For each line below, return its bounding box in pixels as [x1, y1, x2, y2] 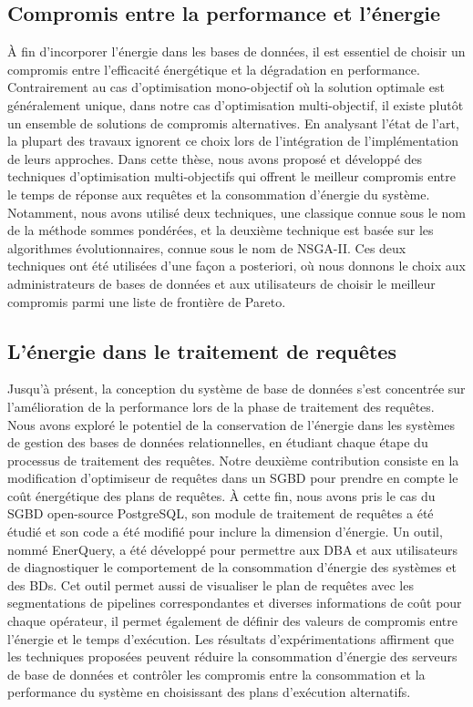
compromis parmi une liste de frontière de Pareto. [7, 292, 286, 311]
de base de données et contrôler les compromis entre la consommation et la [7, 664, 426, 683]
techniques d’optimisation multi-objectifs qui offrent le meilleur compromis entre [7, 167, 457, 186]
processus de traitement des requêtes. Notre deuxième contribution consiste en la [7, 450, 459, 469]
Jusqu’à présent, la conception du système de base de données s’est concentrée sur [7, 379, 466, 398]
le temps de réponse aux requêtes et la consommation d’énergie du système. [7, 184, 430, 203]
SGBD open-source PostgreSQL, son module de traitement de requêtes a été [7, 504, 434, 523]
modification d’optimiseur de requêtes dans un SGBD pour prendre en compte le [7, 468, 458, 487]
